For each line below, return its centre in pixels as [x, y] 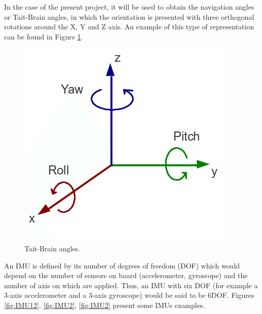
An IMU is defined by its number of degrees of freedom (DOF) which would [122, 265]
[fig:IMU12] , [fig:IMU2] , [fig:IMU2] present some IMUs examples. [105, 305]
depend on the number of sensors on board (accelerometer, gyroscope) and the [126, 275]
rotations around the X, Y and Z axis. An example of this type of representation [129, 27]
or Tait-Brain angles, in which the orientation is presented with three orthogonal [129, 16]
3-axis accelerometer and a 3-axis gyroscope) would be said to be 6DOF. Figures [129, 295]
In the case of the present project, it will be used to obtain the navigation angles [129, 7]
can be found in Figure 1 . [44, 36]
